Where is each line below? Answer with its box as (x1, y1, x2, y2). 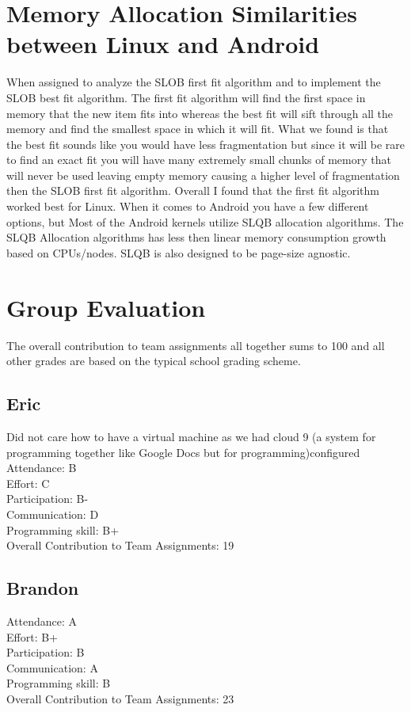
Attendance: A (6, 612, 78, 629)
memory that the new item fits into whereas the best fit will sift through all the (6, 105, 394, 121)
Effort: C (6, 474, 50, 491)
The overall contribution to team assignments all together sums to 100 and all (6, 337, 385, 353)
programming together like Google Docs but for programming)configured (6, 444, 360, 460)
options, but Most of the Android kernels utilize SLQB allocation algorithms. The (6, 213, 404, 230)
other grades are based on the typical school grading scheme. (6, 352, 301, 369)
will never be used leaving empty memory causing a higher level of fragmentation (6, 166, 400, 183)
